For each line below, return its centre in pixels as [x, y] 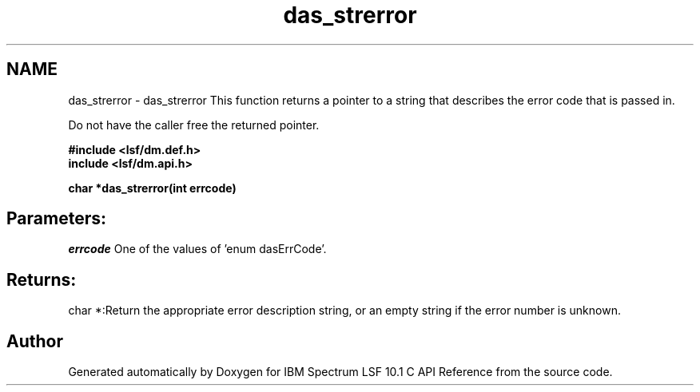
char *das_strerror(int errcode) [152, 188]
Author [35, 341]
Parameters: [56, 219]
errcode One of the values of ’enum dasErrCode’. [197, 249]
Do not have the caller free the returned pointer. [194, 125]
